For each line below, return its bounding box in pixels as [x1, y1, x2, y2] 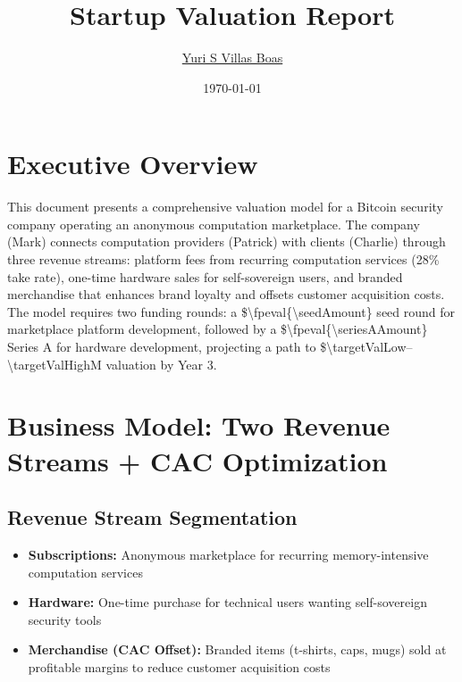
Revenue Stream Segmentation [7, 503, 298, 531]
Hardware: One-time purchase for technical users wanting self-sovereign [28, 593, 427, 611]
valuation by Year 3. [105, 354, 217, 373]
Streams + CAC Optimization [7, 442, 388, 478]
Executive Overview [7, 146, 258, 182]
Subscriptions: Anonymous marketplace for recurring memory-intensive [28, 545, 429, 563]
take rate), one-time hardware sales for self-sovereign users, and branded [7, 267, 403, 286]
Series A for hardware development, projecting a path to [7, 337, 316, 355]
